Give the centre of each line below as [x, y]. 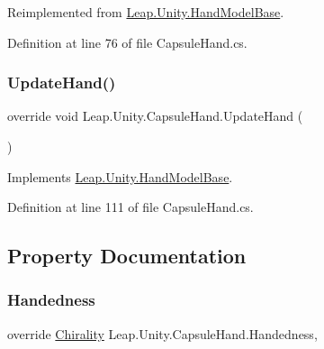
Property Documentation [127, 256]
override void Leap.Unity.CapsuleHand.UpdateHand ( [155, 116]
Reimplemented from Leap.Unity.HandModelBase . [146, 12]
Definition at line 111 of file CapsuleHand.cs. [130, 207]
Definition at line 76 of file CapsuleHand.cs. [127, 42]
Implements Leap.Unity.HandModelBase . [120, 176]
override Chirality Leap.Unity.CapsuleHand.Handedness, [162, 333]
